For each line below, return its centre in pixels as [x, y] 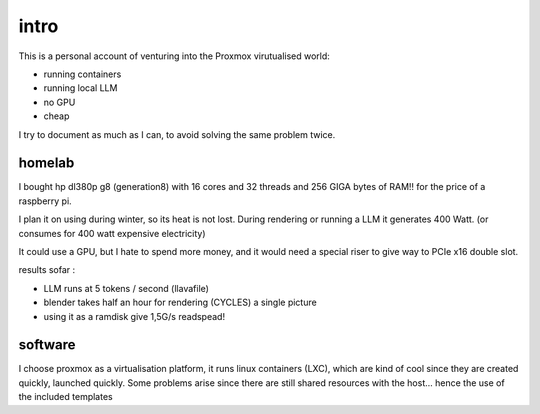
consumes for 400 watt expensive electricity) [112, 233]
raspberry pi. [45, 201]
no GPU [59, 102]
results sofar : [47, 270]
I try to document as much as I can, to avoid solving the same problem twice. [177, 134]
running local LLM [80, 88]
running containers [82, 74]
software [47, 345]
